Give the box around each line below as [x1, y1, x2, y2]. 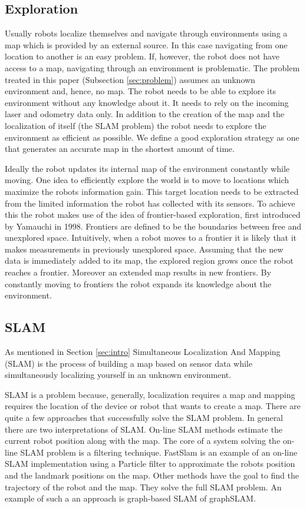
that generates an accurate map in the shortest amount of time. [5, 142, 235, 155]
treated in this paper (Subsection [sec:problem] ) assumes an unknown [5, 73, 255, 85]
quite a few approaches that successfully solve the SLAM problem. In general [5, 411, 284, 424]
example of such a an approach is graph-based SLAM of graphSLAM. [5, 492, 256, 504]
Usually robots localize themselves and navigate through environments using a [5, 27, 288, 39]
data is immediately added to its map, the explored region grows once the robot [5, 254, 294, 267]
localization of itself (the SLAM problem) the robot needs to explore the [5, 119, 266, 131]
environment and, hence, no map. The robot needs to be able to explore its [5, 85, 276, 97]
